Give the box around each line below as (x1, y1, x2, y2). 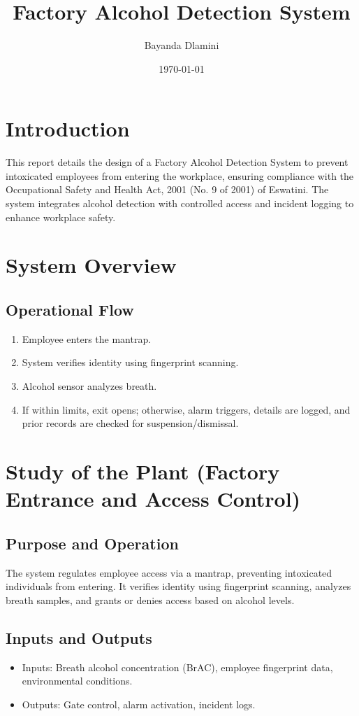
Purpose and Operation (6, 532, 179, 554)
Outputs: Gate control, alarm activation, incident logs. (22, 696, 256, 711)
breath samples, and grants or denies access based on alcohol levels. (6, 592, 295, 607)
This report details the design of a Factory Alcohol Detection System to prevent (6, 155, 349, 169)
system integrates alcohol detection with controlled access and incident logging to (6, 196, 354, 211)
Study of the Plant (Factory (6, 456, 280, 485)
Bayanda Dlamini (144, 38, 219, 52)
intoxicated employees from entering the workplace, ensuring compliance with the (6, 168, 354, 183)
